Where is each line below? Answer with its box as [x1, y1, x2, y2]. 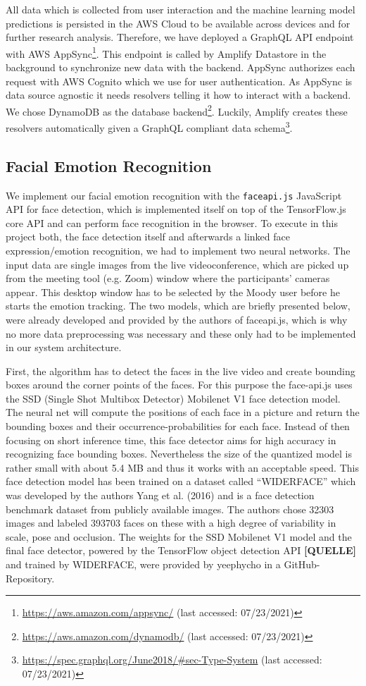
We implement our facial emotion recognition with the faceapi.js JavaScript [6, 188, 342, 202]
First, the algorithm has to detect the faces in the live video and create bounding [6, 363, 355, 378]
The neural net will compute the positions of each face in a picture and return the [6, 405, 360, 419]
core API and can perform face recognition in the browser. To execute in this [6, 215, 338, 230]
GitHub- [284, 557, 320, 572]
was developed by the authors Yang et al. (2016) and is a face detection [6, 488, 315, 503]
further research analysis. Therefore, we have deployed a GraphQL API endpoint [6, 30, 354, 44]
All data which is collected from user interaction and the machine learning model [6, 2, 355, 16]
